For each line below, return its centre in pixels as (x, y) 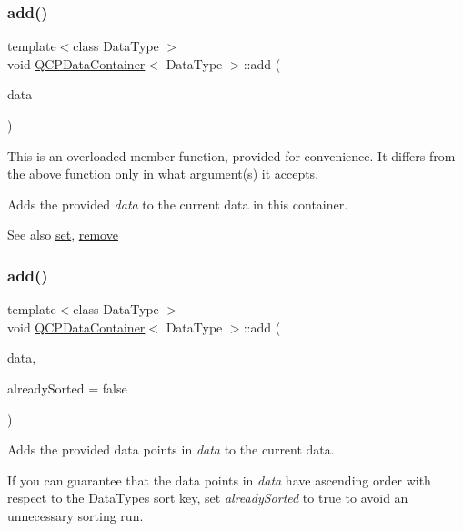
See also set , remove (63, 235)
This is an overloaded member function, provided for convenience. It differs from (231, 155)
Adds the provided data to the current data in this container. (178, 204)
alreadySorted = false (67, 388)
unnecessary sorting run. (75, 515)
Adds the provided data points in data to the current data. (171, 449)
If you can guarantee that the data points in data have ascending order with (219, 480)
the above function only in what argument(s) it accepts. (163, 174)
